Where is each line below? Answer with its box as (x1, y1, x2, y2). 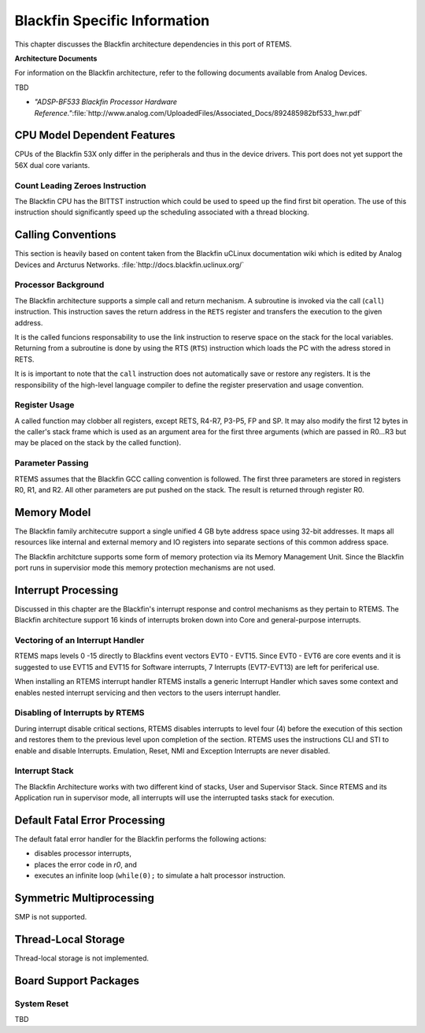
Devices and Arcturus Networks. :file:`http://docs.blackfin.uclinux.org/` (14, 260, 244, 269)
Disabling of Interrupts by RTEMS (14, 708, 145, 719)
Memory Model (14, 505, 91, 519)
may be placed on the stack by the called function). (14, 438, 181, 448)
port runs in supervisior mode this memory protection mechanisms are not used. (14, 563, 275, 573)
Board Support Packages (14, 974, 140, 987)
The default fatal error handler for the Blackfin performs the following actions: (14, 834, 267, 843)
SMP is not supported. (14, 912, 87, 922)
